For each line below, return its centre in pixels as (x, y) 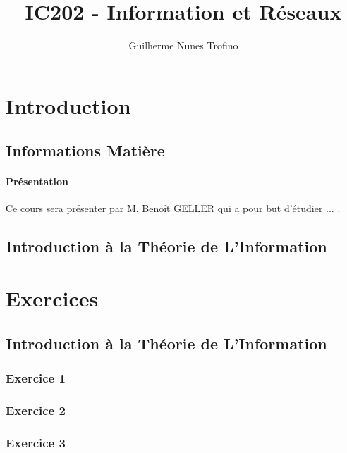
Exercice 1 (36, 377)
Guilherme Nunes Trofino (183, 45)
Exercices (52, 298)
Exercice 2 (36, 410)
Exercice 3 (36, 442)
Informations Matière (85, 150)
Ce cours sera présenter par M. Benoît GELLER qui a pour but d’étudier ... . (173, 208)
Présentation (37, 181)
